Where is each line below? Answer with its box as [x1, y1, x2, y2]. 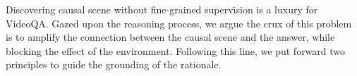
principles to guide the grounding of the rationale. [6, 57, 222, 72]
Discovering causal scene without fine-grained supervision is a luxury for [6, 2, 318, 16]
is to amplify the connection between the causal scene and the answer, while [6, 30, 335, 44]
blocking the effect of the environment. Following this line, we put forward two [6, 43, 346, 58]
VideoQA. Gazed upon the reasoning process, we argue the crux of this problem [6, 15, 352, 30]
